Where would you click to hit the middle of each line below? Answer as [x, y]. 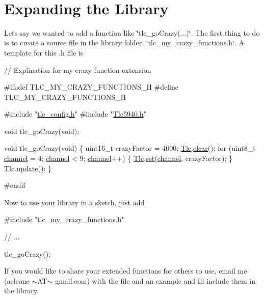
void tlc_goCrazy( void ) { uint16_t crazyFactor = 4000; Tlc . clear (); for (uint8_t [130, 148]
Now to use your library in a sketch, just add [74, 202]
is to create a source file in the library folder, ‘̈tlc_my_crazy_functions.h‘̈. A [124, 43]
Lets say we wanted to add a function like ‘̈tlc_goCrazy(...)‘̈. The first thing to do [132, 32]
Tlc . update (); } [28, 168]
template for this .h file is [44, 52]
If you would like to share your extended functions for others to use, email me [126, 271]
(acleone [17, 280]
